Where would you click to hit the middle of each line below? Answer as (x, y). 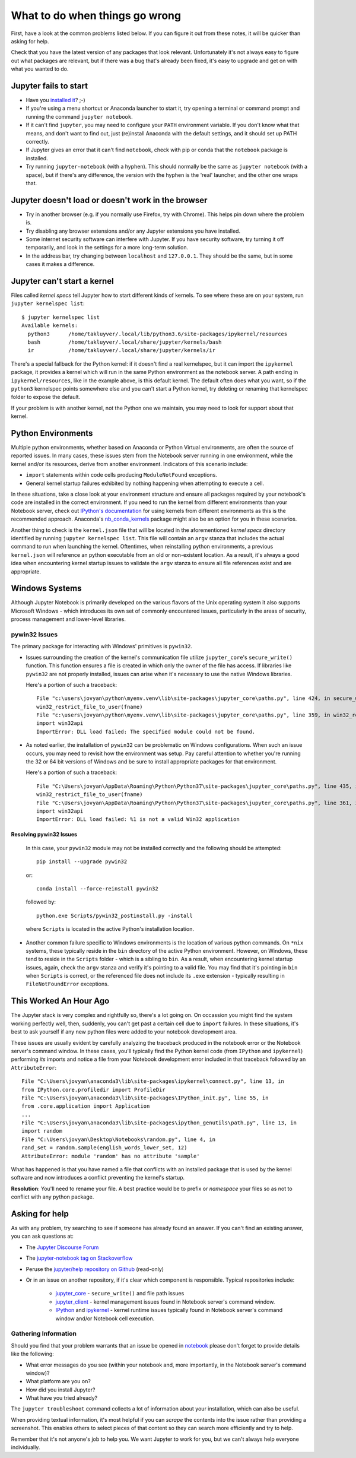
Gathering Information (44, 1334)
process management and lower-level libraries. (69, 619)
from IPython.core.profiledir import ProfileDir (93, 1090)
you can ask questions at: (42, 1236)
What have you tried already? (62, 1398)
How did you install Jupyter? (61, 1390)
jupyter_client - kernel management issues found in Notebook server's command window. (165, 1302)
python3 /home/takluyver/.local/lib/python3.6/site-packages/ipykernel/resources (158, 334)
